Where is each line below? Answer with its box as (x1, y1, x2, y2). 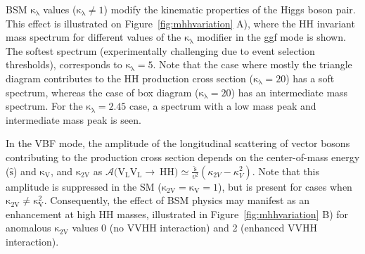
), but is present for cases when (217, 179, 352, 193)
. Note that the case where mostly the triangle (153, 57, 352, 72)
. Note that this (252, 163, 320, 178)
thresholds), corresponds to (6, 57, 122, 72)
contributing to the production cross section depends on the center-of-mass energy (6, 149, 360, 164)
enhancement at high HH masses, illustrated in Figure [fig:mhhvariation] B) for (6, 206, 349, 221)
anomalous (6, 220, 51, 235)
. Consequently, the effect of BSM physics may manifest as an (44, 193, 310, 208)
